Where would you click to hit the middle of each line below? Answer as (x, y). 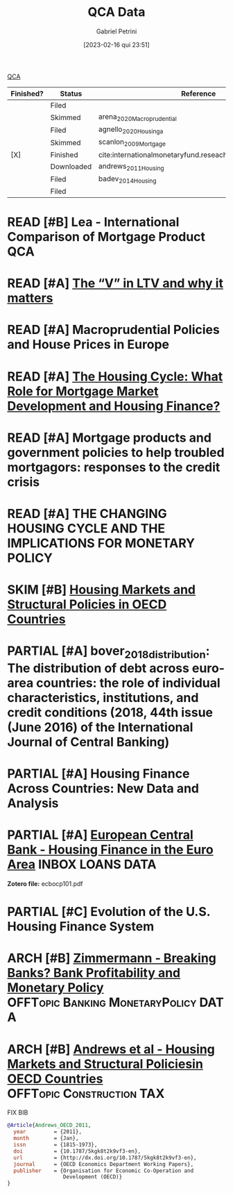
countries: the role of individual (128, 683)
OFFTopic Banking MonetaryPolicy (102, 1002)
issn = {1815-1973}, (55, 1145)
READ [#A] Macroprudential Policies (113, 330)
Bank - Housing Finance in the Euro (110, 850)
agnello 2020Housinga (131, 130)
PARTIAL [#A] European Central (101, 835)
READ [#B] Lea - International (93, 222)
